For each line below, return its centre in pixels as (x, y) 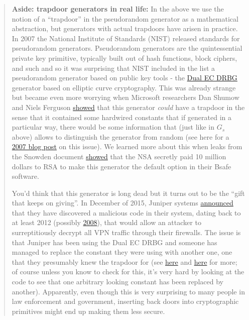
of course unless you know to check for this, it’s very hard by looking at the (128, 272)
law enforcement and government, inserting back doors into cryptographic (125, 301)
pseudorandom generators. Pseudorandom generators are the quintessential (127, 48)
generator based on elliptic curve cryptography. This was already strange (124, 87)
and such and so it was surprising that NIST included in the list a (113, 68)
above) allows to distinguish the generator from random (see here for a (120, 136)
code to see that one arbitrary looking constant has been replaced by (117, 282)
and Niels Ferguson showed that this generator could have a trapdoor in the (128, 107)
